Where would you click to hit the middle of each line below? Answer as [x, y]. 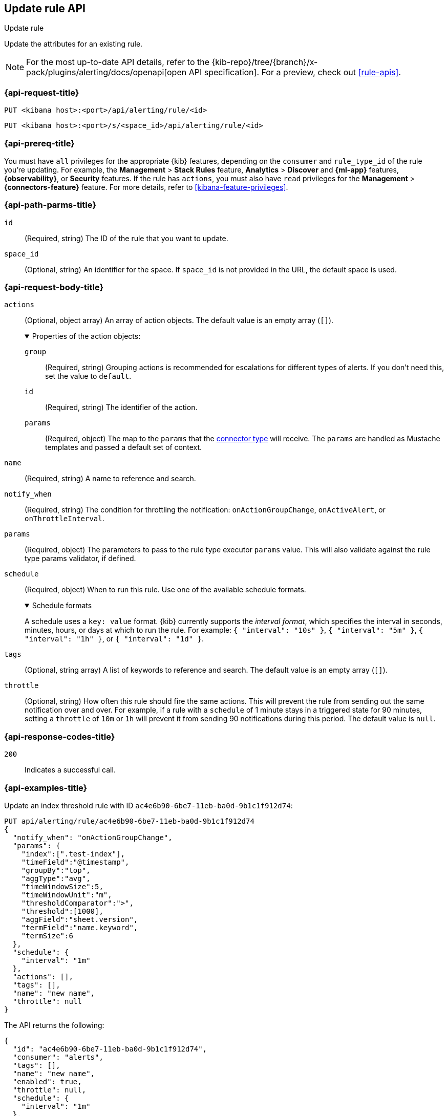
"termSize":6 [47, 936]
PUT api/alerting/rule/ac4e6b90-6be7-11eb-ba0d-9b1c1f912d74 [129, 821]
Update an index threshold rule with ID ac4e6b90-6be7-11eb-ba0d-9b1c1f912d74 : [148, 805]
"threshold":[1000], [62, 911]
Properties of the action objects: [86, 336]
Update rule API [45, 8]
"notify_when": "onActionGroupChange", [92, 837]
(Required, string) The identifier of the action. [121, 407]
